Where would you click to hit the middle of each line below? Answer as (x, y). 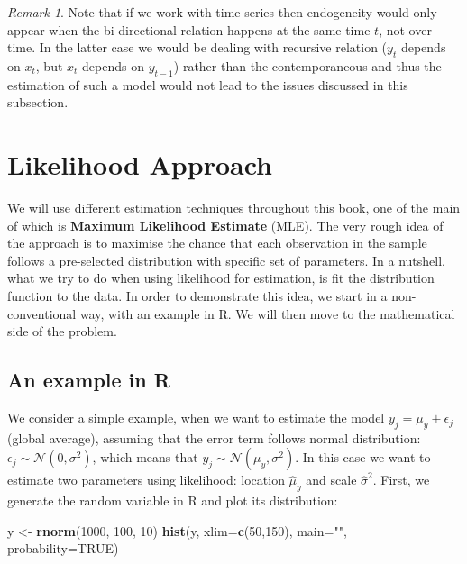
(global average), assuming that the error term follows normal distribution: (214, 437)
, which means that (145, 457)
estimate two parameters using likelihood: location (146, 480)
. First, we (401, 480)
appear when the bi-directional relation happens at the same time (189, 29)
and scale (331, 480)
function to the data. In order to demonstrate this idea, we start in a (197, 296)
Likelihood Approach (140, 164)
